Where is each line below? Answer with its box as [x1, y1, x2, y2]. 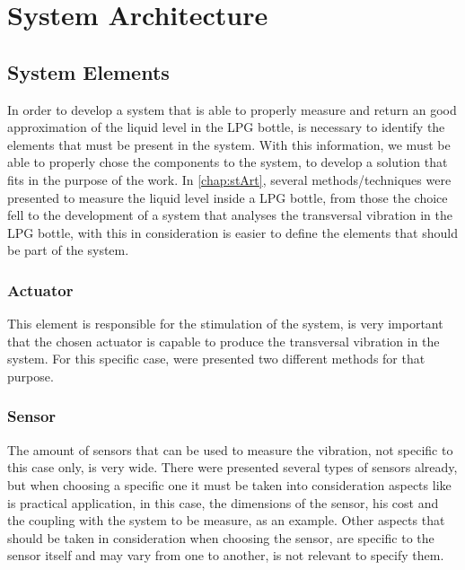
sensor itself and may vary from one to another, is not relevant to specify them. [7, 546, 444, 565]
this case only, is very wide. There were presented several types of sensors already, [7, 458, 458, 477]
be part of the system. [7, 241, 129, 259]
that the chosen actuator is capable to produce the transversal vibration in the [7, 331, 440, 350]
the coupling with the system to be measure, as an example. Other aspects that [7, 511, 445, 530]
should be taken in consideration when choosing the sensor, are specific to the [7, 528, 434, 547]
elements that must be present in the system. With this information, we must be [7, 135, 451, 153]
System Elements [7, 57, 170, 85]
